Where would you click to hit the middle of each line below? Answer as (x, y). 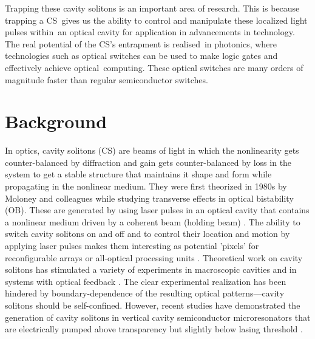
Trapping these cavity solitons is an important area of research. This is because (152, 8)
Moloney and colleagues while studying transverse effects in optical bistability (149, 198)
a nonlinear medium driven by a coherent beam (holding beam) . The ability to (153, 221)
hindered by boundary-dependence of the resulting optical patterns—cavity (145, 293)
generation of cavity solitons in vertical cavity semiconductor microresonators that (158, 317)
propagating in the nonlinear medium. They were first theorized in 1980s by (146, 186)
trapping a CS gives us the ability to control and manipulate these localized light (156, 20)
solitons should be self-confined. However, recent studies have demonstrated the (153, 305)
